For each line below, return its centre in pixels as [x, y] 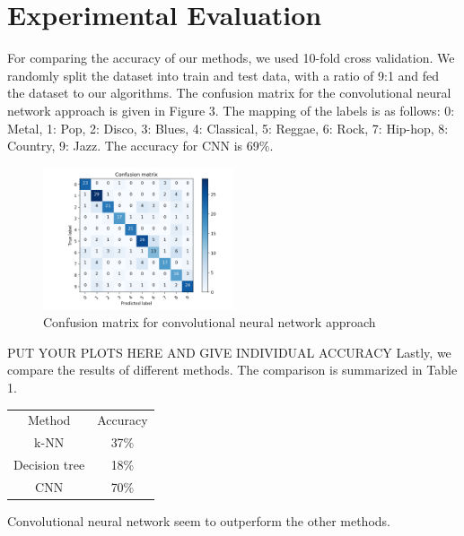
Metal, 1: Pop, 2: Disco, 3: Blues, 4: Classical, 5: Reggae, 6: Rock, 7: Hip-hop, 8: [228, 128]
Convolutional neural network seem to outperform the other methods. [199, 521]
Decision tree [49, 465]
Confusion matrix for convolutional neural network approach [210, 322]
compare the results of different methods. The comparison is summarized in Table [232, 370]
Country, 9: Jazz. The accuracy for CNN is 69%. [140, 146]
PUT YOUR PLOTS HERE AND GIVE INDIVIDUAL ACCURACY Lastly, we [229, 352]
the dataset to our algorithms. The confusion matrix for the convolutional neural [229, 93]
